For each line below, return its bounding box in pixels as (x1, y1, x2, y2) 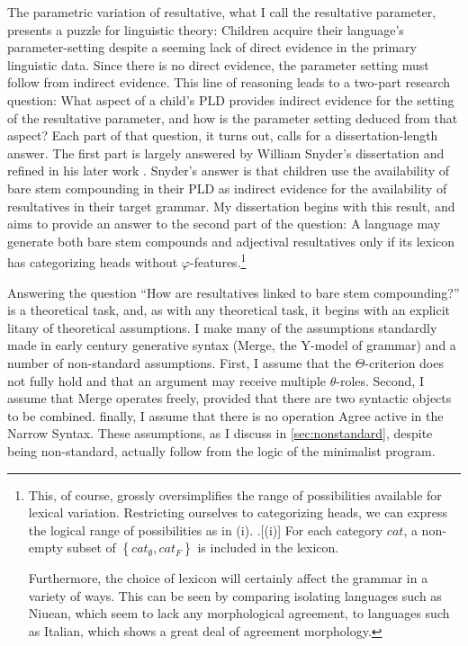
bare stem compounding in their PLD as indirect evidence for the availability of (7, 178, 447, 197)
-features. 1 (190, 250, 247, 271)
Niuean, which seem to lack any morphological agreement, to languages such (28, 604, 450, 623)
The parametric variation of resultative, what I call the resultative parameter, (7, 3, 436, 21)
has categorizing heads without (7, 252, 178, 271)
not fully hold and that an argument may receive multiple (7, 371, 326, 390)
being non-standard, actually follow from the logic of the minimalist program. (7, 441, 436, 460)
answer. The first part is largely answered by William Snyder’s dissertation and (7, 143, 445, 162)
